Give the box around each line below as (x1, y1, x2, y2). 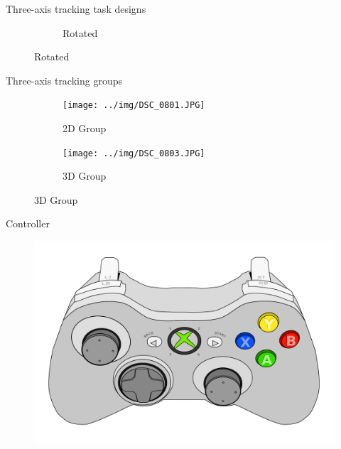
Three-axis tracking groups (6, 72, 122, 87)
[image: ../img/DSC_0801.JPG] (63, 100, 205, 111)
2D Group (63, 121, 107, 136)
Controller (6, 216, 50, 231)
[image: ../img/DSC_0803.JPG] (63, 148, 205, 158)
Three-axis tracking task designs (6, 1, 146, 16)
